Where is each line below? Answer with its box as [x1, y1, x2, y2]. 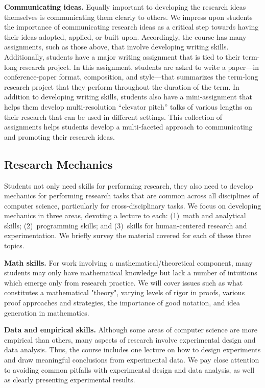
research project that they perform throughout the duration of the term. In [4, 81, 239, 92]
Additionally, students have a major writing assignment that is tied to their [4, 51, 240, 62]
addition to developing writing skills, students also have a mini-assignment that [4, 91, 252, 102]
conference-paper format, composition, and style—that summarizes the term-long [4, 71, 258, 82]
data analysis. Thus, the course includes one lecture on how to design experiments [4, 344, 261, 355]
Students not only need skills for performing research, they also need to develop [4, 180, 253, 191]
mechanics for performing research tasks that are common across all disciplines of [4, 190, 259, 201]
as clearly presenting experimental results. [4, 374, 135, 385]
